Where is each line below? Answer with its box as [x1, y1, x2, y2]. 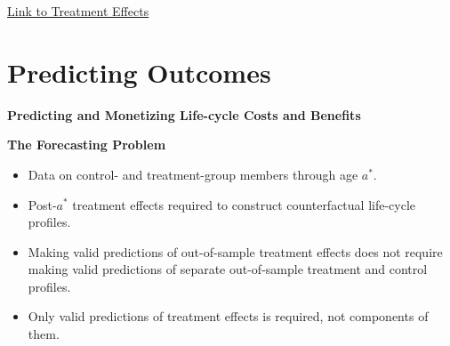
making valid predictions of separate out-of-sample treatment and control [28, 260, 428, 278]
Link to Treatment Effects [7, 2, 149, 20]
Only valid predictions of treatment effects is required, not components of [28, 307, 429, 326]
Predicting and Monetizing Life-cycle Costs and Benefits [7, 105, 361, 124]
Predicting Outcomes [7, 53, 271, 90]
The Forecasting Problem [7, 135, 166, 154]
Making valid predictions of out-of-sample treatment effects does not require [28, 242, 443, 261]
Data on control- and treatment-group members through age [28, 165, 358, 183]
